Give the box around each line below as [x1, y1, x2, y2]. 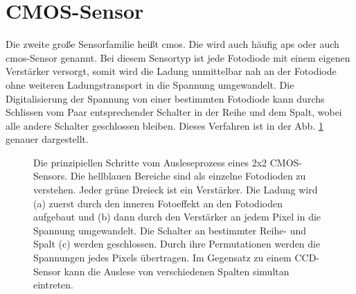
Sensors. [33, 168, 68, 183]
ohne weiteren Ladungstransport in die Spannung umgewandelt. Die [6, 77, 294, 92]
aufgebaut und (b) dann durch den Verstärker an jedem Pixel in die [33, 209, 321, 224]
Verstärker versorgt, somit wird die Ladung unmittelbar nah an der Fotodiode [6, 64, 337, 78]
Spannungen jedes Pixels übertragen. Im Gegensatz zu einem [33, 250, 292, 265]
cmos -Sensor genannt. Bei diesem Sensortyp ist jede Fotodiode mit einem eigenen [6, 50, 350, 64]
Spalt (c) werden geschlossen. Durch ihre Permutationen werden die [33, 236, 321, 251]
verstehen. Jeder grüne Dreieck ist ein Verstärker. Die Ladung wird [33, 182, 318, 197]
